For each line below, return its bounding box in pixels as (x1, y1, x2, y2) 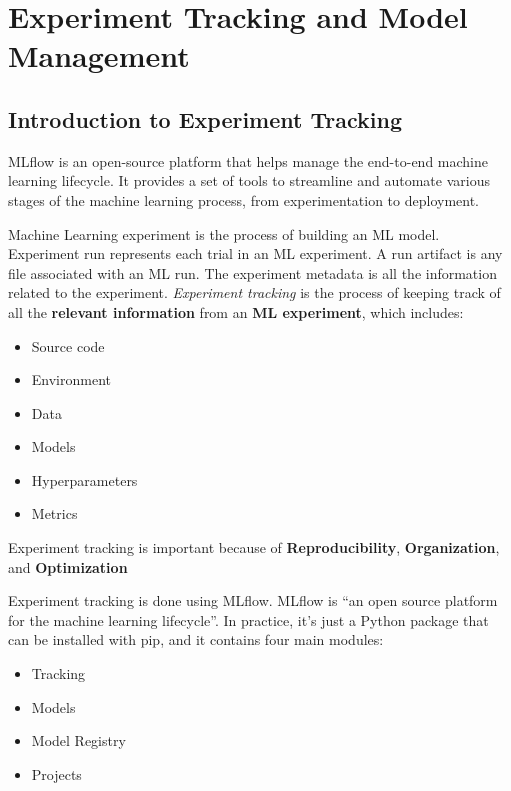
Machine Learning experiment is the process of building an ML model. (8, 223, 440, 244)
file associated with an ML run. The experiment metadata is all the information (8, 262, 497, 283)
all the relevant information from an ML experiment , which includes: (8, 301, 464, 322)
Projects (31, 763, 82, 784)
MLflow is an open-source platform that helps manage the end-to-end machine (8, 150, 488, 171)
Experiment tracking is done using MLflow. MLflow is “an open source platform (8, 590, 498, 611)
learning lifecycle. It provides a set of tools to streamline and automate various (8, 170, 490, 191)
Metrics (31, 503, 78, 524)
